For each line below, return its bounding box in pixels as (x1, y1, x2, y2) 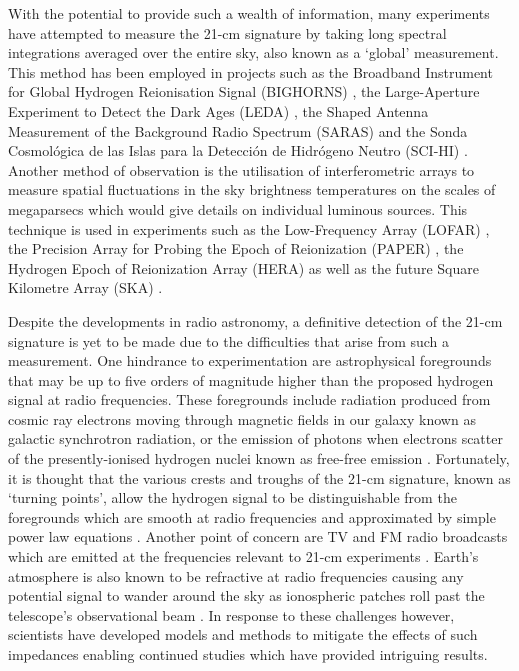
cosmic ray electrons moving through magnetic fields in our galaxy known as (8, 408, 476, 429)
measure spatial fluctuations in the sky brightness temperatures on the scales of (8, 179, 496, 200)
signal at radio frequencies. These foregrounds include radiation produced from (8, 389, 491, 410)
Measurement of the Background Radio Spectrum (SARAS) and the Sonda (8, 120, 468, 141)
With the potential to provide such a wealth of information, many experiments (8, 3, 490, 23)
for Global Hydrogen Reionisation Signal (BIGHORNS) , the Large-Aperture (8, 81, 480, 102)
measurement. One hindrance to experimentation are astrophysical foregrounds (8, 350, 492, 371)
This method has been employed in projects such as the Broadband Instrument (8, 61, 493, 82)
